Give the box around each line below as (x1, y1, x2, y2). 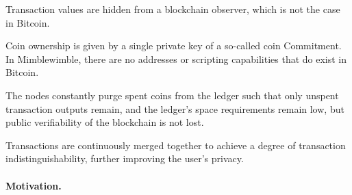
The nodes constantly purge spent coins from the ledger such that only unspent (5, 88, 339, 102)
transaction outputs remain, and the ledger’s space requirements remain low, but (5, 101, 344, 116)
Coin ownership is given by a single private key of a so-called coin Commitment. (5, 38, 342, 53)
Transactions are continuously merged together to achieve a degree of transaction (5, 138, 346, 152)
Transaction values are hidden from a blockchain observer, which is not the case (5, 2, 340, 16)
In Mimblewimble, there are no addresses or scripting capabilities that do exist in (5, 51, 347, 66)
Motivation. (5, 178, 62, 192)
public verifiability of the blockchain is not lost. (5, 115, 204, 129)
